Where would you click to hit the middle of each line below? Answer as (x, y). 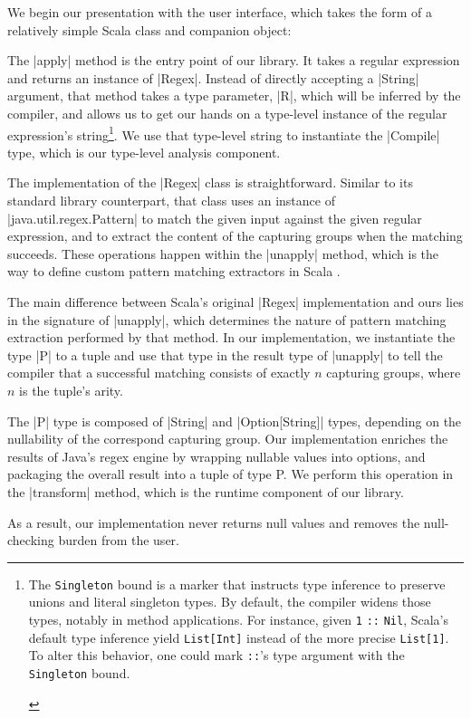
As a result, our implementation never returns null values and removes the (214, 522)
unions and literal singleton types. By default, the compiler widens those (230, 602)
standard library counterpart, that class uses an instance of (171, 200)
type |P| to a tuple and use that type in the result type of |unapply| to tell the (225, 354)
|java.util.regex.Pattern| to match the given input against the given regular (215, 218)
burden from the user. (119, 540)
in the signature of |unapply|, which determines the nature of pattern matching (227, 319)
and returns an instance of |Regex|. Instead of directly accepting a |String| (213, 77)
